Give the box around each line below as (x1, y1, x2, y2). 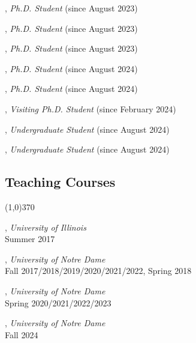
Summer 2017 (5, 232, 55, 245)
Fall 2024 (5, 328, 38, 341)
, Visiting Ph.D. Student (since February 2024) (5, 102, 176, 115)
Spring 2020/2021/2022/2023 (5, 296, 111, 309)
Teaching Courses (5, 172, 116, 191)
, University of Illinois (5, 220, 86, 233)
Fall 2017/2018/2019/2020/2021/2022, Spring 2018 (5, 264, 192, 277)
